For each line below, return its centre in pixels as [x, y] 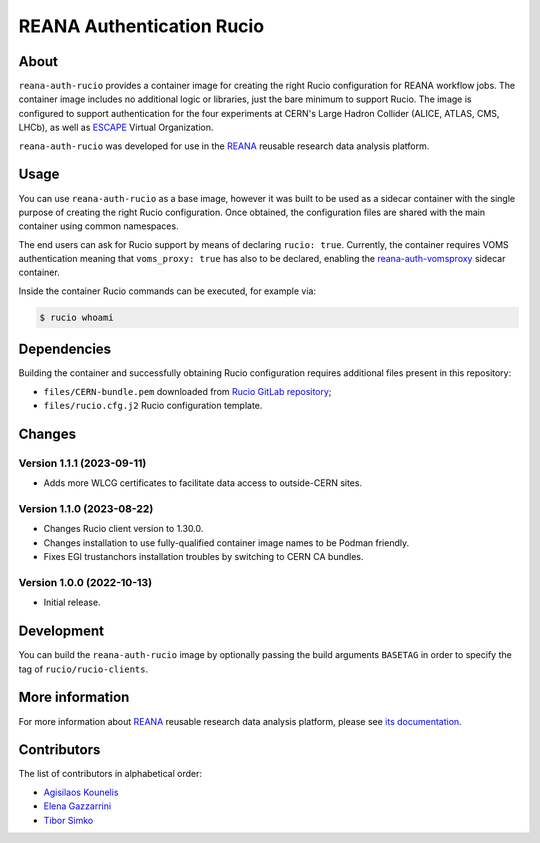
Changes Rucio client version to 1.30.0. [123, 529]
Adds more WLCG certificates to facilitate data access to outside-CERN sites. [203, 483]
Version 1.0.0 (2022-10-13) [85, 582]
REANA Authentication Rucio [141, 26]
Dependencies [65, 349]
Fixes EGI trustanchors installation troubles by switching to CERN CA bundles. [203, 557]
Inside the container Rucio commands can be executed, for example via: [167, 291]
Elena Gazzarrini [77, 806]
